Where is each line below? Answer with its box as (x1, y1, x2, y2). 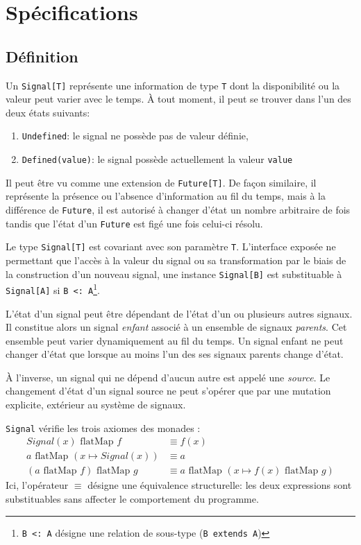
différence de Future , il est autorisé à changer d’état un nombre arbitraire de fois (6, 202, 351, 216)
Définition (6, 45, 78, 67)
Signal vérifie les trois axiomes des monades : (6, 420, 201, 435)
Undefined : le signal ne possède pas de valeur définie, (22, 128, 249, 143)
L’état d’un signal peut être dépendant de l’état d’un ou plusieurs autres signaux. (6, 306, 353, 320)
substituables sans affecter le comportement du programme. (6, 492, 259, 506)
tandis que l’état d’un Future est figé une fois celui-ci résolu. (6, 216, 263, 230)
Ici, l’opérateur (6, 478, 69, 492)
